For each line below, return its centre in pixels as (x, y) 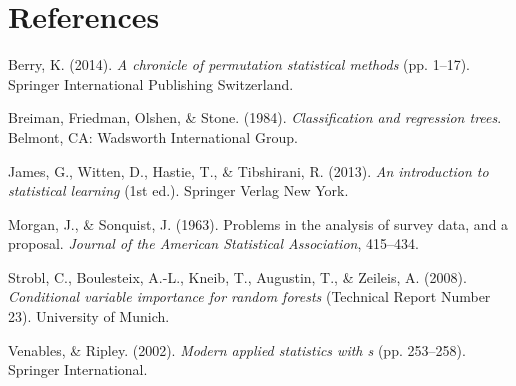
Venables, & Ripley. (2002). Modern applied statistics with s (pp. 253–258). (237, 349)
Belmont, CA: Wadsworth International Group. (153, 136)
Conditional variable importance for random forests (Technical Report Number (249, 296)
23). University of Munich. (89, 316)
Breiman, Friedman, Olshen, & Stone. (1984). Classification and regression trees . (255, 117)
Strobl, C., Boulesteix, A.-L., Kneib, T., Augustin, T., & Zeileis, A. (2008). (237, 276)
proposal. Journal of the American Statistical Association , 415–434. (213, 243)
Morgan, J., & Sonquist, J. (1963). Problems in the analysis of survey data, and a (258, 223)
